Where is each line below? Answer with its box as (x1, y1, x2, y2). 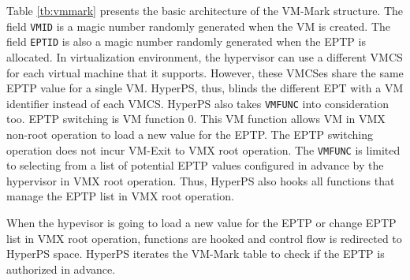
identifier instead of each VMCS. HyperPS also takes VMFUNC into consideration (6, 95, 389, 111)
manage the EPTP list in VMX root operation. (6, 188, 234, 204)
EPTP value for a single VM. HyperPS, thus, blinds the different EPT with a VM (6, 80, 404, 96)
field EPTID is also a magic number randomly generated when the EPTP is (6, 33, 366, 50)
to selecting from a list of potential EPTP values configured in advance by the (6, 157, 384, 174)
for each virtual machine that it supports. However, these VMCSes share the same (6, 64, 404, 80)
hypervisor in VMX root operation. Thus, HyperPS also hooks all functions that (6, 172, 395, 189)
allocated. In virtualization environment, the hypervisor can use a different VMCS (6, 48, 403, 65)
